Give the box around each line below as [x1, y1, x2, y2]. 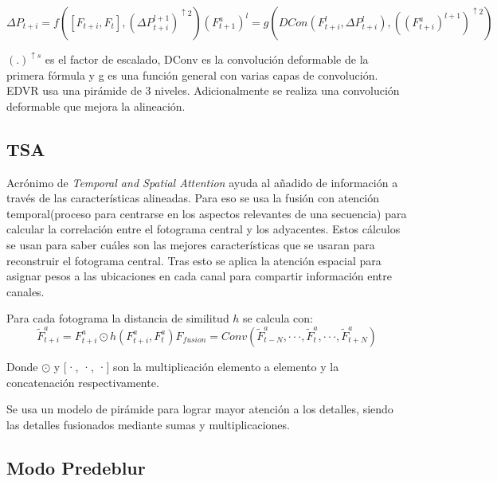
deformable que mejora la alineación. [6, 97, 186, 114]
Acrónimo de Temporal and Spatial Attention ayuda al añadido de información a [6, 174, 398, 190]
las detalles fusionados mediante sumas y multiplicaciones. [6, 416, 290, 432]
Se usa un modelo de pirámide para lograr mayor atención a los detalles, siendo [6, 401, 393, 417]
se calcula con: [243, 310, 314, 327]
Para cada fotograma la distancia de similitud [6, 310, 229, 327]
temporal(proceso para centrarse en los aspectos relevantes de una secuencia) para [6, 205, 407, 221]
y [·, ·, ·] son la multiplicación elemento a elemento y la [53, 358, 339, 374]
